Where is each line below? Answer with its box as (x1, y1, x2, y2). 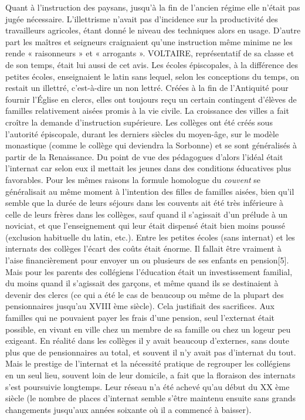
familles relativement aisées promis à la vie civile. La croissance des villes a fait (5, 104, 289, 117)
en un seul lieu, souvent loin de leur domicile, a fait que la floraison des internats (5, 369, 296, 381)
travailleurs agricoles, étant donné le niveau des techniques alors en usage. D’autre (5, 24, 301, 36)
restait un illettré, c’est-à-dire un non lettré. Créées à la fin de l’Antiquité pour (5, 82, 289, 94)
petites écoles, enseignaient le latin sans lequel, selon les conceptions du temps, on (5, 70, 300, 82)
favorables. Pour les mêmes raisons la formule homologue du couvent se (5, 173, 261, 185)
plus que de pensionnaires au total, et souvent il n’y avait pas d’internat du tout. (5, 346, 296, 358)
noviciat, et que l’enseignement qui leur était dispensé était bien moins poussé (5, 219, 285, 232)
